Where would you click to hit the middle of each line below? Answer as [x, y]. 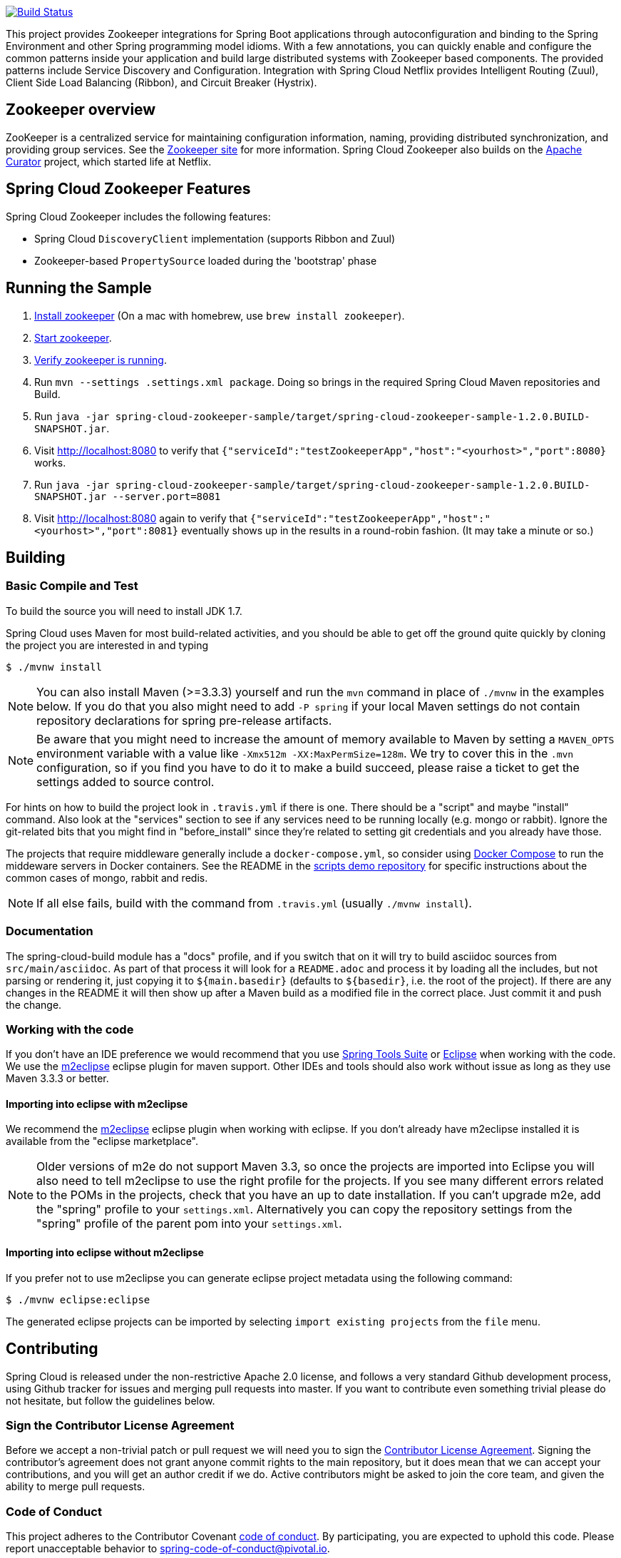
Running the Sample [79, 288]
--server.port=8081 [166, 496]
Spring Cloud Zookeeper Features [128, 189]
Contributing [52, 1349]
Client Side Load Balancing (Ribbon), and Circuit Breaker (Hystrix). [161, 82]
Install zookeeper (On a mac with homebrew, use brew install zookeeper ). [220, 315]
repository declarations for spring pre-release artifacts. [184, 720]
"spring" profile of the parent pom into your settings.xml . [189, 1224]
